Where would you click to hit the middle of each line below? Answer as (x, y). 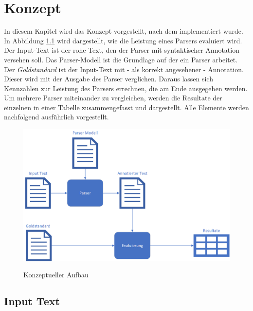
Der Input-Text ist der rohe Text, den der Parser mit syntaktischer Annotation (122, 50)
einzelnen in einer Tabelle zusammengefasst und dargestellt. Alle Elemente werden (126, 107)
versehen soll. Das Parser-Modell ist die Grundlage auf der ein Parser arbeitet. (121, 59)
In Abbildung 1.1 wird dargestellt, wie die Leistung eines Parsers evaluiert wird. (123, 40)
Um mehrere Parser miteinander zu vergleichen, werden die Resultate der (113, 98)
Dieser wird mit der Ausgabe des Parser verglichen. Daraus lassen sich (108, 79)
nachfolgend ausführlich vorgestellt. (56, 117)
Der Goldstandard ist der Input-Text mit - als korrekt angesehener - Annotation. (124, 69)
